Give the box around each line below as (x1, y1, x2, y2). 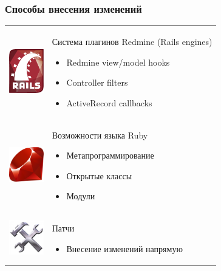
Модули (66, 190, 95, 202)
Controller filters (66, 76, 128, 89)
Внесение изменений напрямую (66, 242, 183, 255)
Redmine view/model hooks (66, 55, 170, 68)
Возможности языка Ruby (52, 128, 148, 141)
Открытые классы (66, 169, 132, 182)
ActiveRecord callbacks (66, 96, 152, 109)
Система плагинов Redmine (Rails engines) (52, 35, 212, 47)
